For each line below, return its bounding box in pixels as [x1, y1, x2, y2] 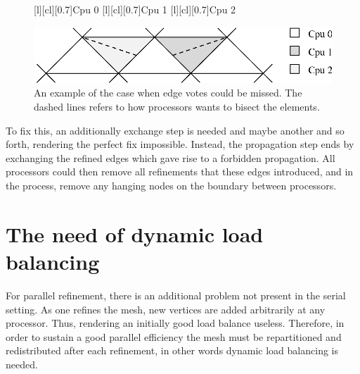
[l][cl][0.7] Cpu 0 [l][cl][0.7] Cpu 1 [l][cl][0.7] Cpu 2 [34, 2, 236, 16]
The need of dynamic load [6, 219, 264, 248]
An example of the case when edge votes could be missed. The [34, 85, 302, 100]
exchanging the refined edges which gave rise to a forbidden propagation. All [6, 150, 335, 165]
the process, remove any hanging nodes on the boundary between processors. [6, 178, 337, 193]
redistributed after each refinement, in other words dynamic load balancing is [6, 343, 338, 358]
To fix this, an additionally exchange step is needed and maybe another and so [6, 123, 345, 137]
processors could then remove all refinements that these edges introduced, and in [6, 164, 354, 179]
